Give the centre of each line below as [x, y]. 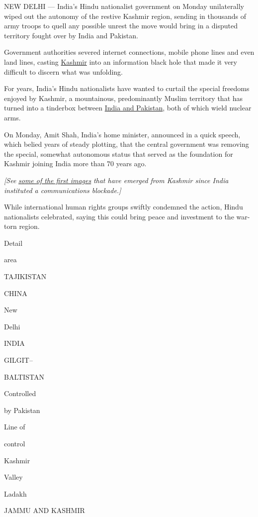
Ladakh [15, 493]
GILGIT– [18, 360]
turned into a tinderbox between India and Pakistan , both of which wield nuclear [128, 108]
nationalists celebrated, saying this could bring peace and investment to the [119, 216]
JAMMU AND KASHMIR [44, 510]
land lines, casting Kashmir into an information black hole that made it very [121, 61]
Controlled [20, 393]
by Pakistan [22, 410]
